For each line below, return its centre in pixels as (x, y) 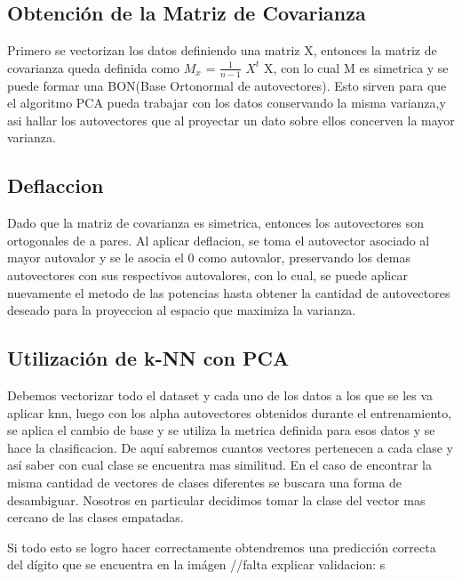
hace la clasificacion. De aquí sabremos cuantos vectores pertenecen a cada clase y (230, 447)
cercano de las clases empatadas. (96, 517)
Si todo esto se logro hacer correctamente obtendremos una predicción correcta (222, 547)
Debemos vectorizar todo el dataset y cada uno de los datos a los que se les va (220, 395)
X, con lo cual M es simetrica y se (356, 67)
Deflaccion (56, 185)
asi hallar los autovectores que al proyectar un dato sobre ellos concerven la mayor (231, 120)
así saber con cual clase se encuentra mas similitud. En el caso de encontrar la (219, 465)
